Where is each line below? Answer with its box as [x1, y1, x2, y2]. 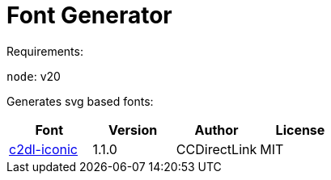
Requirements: [6, 44, 83, 58]
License [275, 121, 325, 138]
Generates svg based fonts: [6, 94, 154, 108]
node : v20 [6, 69, 61, 83]
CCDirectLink [176, 140, 257, 157]
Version [108, 121, 158, 138]
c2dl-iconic [9, 140, 79, 157]
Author [194, 121, 239, 138]
